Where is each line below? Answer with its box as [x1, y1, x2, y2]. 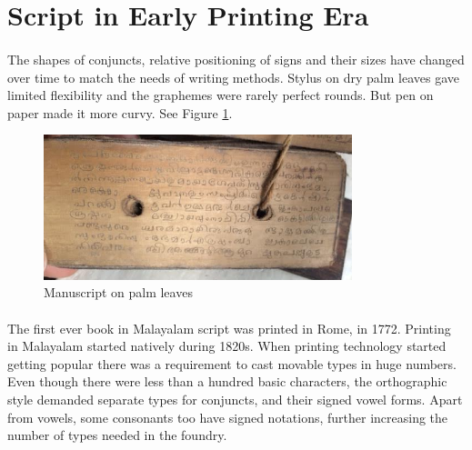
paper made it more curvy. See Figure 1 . [7, 103, 233, 122]
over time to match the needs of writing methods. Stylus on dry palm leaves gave [7, 67, 459, 86]
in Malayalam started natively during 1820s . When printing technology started [7, 336, 447, 355]
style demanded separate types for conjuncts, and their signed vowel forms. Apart [7, 389, 463, 408]
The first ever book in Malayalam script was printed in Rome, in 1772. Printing [7, 318, 451, 337]
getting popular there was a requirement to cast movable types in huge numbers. [7, 354, 457, 373]
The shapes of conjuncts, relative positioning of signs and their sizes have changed [7, 49, 465, 68]
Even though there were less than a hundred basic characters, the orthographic [7, 372, 447, 391]
